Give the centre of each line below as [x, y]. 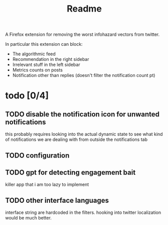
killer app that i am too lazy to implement [47, 185]
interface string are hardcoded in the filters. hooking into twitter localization [83, 212]
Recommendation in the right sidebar [51, 59]
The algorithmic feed [34, 54]
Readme [84, 9]
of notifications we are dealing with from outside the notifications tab [76, 139]
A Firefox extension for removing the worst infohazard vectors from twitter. [82, 34]
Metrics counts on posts [37, 70]
